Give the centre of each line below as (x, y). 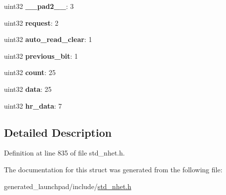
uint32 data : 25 (28, 89)
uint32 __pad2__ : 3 (39, 6)
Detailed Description (58, 132)
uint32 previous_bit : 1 (41, 56)
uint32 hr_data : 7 (33, 105)
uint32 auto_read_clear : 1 (48, 39)
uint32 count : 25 (30, 72)
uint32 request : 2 (31, 22)
